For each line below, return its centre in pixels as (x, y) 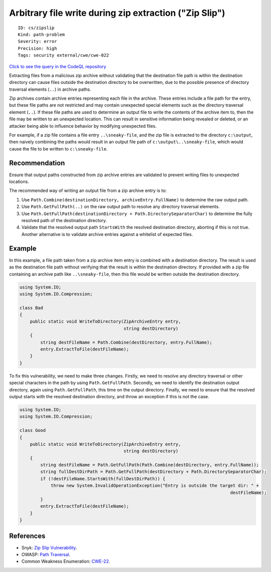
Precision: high (38, 48)
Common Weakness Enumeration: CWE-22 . (66, 561)
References (27, 536)
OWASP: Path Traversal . (46, 555)
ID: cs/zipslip (36, 28)
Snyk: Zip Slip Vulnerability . (49, 547)
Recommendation (37, 163)
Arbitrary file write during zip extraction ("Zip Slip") (117, 13)
